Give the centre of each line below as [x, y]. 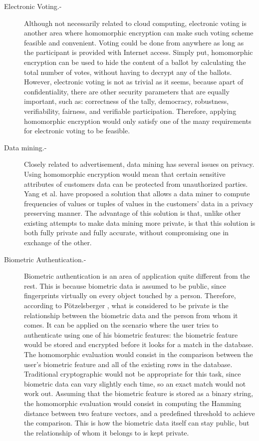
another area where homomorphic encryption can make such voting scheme [139, 33]
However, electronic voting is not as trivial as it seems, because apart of [134, 82]
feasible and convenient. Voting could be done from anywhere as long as [134, 42]
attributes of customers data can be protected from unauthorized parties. [136, 184]
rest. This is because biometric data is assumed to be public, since [125, 285]
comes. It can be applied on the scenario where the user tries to [121, 325]
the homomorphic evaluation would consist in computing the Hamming [133, 403]
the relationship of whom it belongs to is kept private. [107, 432]
